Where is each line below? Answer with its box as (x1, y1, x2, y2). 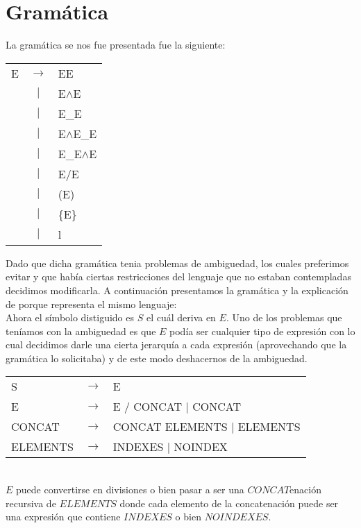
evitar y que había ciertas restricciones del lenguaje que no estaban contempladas (6, 269, 351, 284)
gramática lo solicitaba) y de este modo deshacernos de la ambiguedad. (6, 350, 308, 365)
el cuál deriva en (146, 310, 216, 325)
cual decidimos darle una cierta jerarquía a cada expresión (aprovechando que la (6, 337, 347, 352)
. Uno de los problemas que (226, 310, 342, 325)
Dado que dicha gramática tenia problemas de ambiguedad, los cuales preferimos (6, 255, 349, 270)
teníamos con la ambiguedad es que (6, 323, 156, 338)
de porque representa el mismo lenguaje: (6, 296, 177, 311)
